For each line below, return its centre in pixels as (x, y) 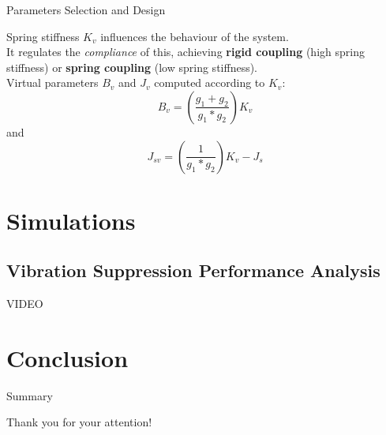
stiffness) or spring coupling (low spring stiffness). (132, 67)
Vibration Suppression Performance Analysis (193, 270)
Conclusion (67, 357)
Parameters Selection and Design (86, 9)
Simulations (71, 220)
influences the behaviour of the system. (195, 36)
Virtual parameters (52, 82)
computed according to (210, 82)
